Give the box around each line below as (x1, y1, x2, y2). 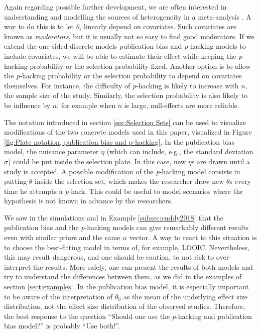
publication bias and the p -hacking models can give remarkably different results (4, 222, 249, 233)
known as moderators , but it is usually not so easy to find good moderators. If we (4, 31, 254, 41)
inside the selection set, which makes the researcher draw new (35, 176, 224, 186)
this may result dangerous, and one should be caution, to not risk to (4, 252, 214, 262)
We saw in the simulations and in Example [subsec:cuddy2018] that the (4, 212, 223, 222)
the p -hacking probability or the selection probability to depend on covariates (4, 70, 242, 81)
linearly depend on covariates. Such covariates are (84, 21, 237, 32)
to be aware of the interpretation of (4, 291, 113, 301)
